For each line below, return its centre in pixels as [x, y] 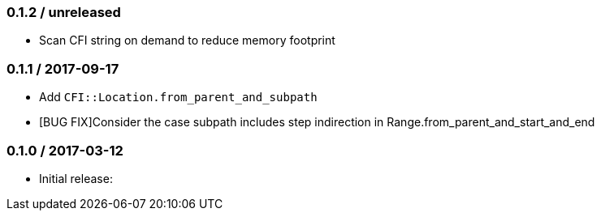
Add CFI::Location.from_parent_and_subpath [178, 97]
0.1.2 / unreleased [64, 12]
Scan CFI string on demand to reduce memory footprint [187, 40]
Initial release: [76, 178]
